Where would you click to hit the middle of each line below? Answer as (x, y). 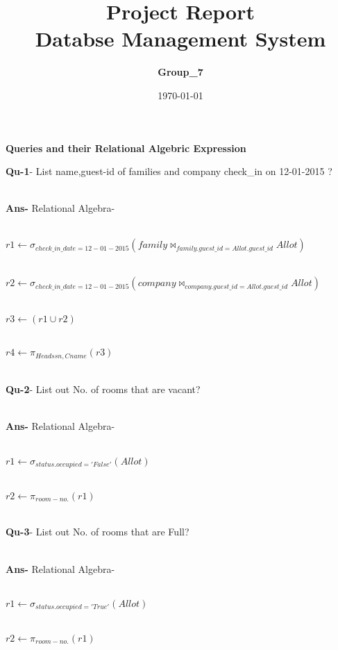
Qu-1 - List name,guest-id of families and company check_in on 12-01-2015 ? (169, 171)
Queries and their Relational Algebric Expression (126, 148)
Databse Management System (180, 39)
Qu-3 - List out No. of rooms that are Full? (98, 532)
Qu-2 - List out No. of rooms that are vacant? (103, 389)
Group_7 (180, 72)
